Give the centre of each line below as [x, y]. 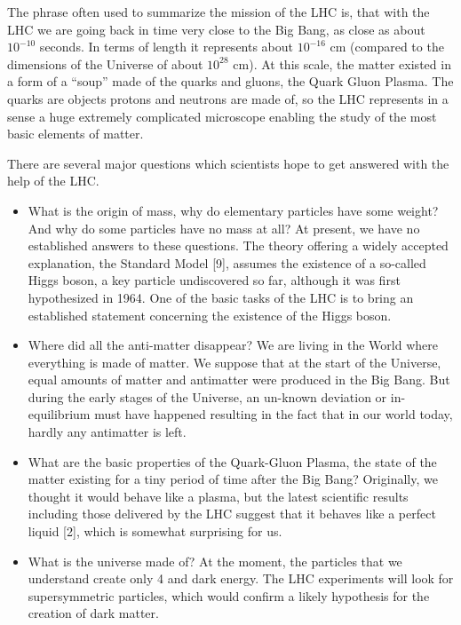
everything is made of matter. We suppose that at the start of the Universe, [234, 362]
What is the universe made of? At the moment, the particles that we [215, 561]
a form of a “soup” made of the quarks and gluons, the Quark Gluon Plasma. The [230, 81]
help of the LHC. [53, 181]
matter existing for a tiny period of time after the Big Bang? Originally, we [233, 479]
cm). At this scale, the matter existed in [342, 63]
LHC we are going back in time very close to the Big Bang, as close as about [216, 29]
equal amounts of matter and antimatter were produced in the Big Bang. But [239, 380]
